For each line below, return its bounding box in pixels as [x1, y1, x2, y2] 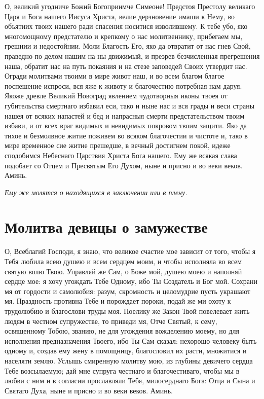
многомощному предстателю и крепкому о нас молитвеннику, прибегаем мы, [5, 30, 243, 41]
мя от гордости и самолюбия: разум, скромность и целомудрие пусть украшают [5, 285, 251, 296]
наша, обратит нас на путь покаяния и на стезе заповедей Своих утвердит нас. [5, 60, 247, 71]
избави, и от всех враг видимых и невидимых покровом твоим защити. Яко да [5, 120, 247, 131]
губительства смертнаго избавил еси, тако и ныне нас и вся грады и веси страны [5, 100, 255, 111]
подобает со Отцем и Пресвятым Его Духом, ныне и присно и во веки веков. [5, 160, 243, 170]
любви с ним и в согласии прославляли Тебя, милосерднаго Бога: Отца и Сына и [5, 375, 255, 386]
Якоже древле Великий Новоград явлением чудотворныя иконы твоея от [5, 90, 228, 101]
